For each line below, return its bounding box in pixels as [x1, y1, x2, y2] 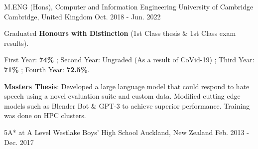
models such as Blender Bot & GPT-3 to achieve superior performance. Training [4, 100, 250, 111]
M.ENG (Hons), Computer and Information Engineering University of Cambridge [4, 1, 254, 11]
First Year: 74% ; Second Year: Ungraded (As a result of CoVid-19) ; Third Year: [4, 54, 255, 65]
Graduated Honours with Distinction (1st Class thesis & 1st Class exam [4, 28, 236, 38]
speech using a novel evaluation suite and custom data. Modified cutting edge [4, 91, 241, 101]
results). [4, 37, 29, 48]
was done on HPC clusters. [4, 110, 86, 121]
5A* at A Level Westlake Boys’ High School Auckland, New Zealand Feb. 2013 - [4, 127, 249, 137]
